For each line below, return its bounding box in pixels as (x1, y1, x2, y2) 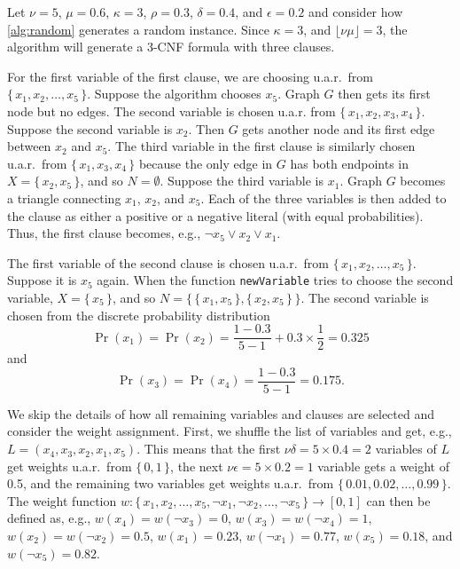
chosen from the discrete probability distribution (7, 305, 270, 324)
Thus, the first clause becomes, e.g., (7, 224, 201, 242)
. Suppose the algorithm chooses (87, 84, 261, 103)
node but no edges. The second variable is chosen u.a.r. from (7, 101, 336, 120)
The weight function (7, 491, 117, 510)
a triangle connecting (7, 188, 121, 207)
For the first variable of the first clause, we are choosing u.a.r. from (7, 67, 373, 85)
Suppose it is (7, 271, 77, 289)
